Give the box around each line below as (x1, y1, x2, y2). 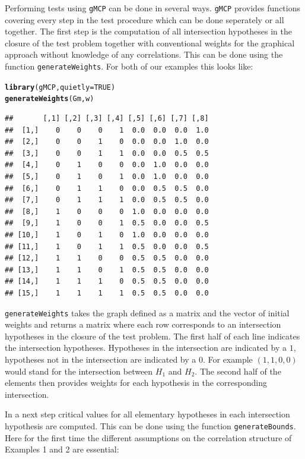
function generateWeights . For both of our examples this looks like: (5, 60, 253, 73)
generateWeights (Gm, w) (5, 95, 94, 103)
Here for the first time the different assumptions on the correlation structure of (5, 431, 292, 444)
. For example (202, 353, 253, 365)
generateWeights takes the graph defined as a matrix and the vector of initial (5, 306, 290, 319)
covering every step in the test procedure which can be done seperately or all (5, 13, 284, 26)
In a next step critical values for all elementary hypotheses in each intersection (5, 408, 290, 420)
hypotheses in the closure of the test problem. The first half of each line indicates (5, 329, 300, 342)
